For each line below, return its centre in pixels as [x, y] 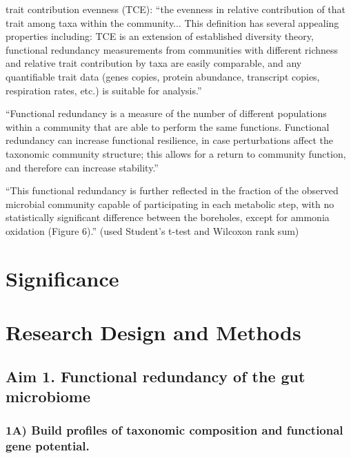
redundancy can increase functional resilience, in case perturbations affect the [169, 140]
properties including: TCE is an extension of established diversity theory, [160, 36]
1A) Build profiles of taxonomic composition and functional [174, 430]
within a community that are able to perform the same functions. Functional [168, 126]
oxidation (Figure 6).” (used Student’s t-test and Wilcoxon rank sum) [152, 230]
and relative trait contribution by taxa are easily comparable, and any [154, 63]
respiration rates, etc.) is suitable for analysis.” [104, 90]
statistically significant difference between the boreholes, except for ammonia [168, 217]
